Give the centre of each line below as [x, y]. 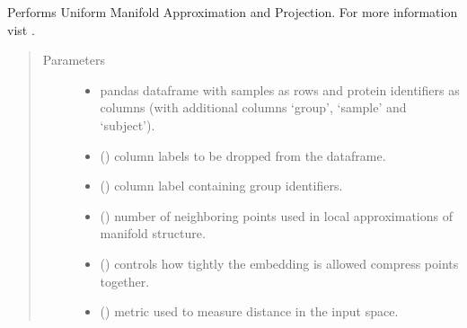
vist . [21, 29]
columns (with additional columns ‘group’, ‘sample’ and [253, 107]
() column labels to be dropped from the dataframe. [243, 155]
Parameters [74, 60]
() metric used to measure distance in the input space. [249, 311]
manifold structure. [153, 233]
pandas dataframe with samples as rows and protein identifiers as [280, 89]
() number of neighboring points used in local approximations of [276, 215]
